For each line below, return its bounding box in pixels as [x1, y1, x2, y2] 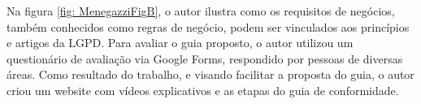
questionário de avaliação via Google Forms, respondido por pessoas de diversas [7, 50, 403, 67]
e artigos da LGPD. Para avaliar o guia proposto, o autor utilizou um [7, 34, 354, 51]
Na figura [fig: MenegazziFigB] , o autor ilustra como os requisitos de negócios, [7, 2, 395, 19]
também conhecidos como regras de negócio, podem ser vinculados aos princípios [7, 18, 410, 35]
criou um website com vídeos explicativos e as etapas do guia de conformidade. [7, 81, 399, 98]
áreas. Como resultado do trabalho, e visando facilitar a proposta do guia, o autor [7, 66, 414, 83]
